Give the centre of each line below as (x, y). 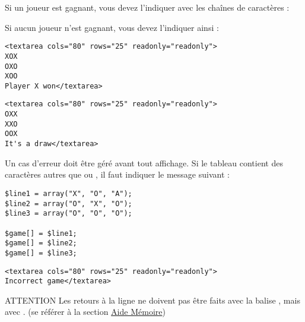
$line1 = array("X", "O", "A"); (69, 193)
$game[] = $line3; (41, 253)
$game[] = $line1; (41, 233)
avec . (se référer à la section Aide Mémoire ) (85, 312)
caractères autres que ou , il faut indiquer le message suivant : (117, 174)
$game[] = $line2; (41, 243)
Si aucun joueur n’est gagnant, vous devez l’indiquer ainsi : (112, 27)
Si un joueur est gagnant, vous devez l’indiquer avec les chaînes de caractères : (147, 7)
